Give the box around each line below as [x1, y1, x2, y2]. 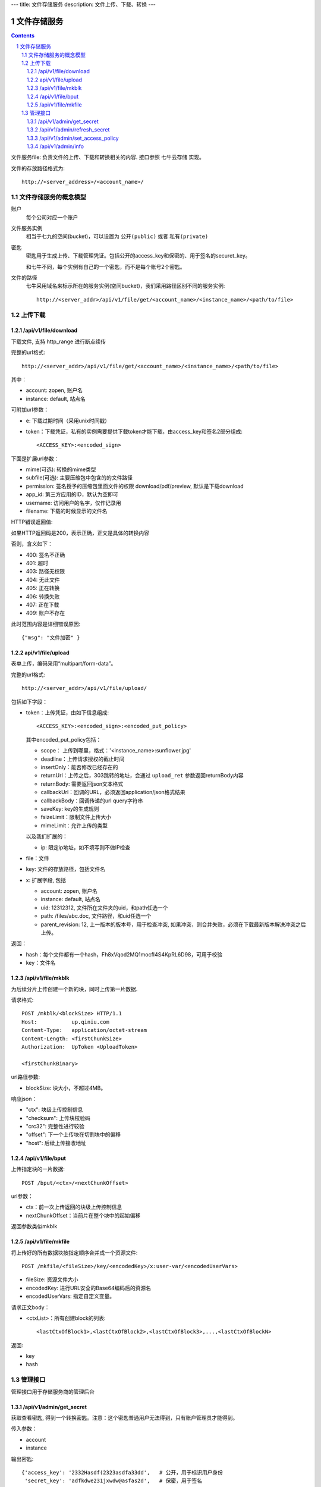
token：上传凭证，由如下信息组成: [26, 709, 109, 716]
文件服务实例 [11, 225, 43, 232]
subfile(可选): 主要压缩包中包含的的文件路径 [26, 474, 133, 481]
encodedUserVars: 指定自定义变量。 [26, 1293, 115, 1300]
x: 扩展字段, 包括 [26, 876, 67, 883]
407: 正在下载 [26, 601, 59, 608]
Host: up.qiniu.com [21, 1018, 110, 1025]
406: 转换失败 [26, 592, 60, 600]
